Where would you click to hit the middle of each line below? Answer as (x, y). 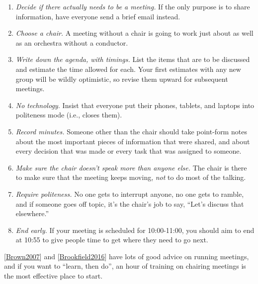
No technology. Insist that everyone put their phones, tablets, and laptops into (135, 105)
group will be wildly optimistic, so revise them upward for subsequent (122, 79)
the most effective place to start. (53, 276)
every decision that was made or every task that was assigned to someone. (129, 151)
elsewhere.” (32, 213)
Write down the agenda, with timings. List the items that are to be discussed (133, 59)
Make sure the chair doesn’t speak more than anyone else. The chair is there (131, 167)
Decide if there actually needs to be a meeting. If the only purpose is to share (133, 6)
